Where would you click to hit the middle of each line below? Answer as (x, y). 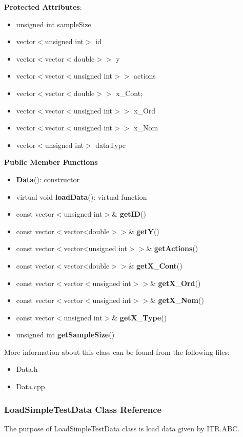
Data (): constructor (48, 179)
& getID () (129, 214)
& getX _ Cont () (155, 265)
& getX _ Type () (139, 317)
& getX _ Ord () (175, 283)
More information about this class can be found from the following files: (117, 351)
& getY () (144, 231)
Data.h (27, 369)
